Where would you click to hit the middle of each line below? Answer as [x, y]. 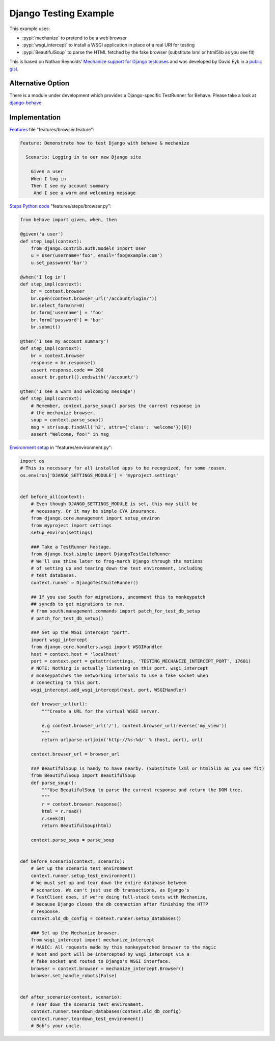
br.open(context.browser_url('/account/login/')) [94, 298]
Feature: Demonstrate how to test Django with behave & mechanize [105, 143]
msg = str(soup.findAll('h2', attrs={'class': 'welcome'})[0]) [112, 427]
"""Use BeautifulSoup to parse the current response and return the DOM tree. [142, 790]
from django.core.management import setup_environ [95, 518]
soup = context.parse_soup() [67, 420]
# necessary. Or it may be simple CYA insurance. [94, 511]
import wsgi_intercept [59, 640]
